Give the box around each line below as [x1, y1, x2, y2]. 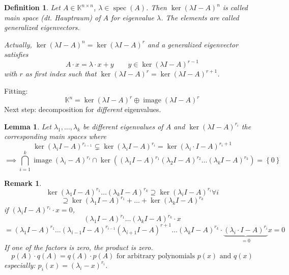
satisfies [4, 49, 28, 60]
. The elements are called [161, 12, 239, 22]
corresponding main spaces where [4, 131, 106, 142]
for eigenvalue [111, 12, 155, 22]
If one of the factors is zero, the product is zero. [4, 242, 153, 253]
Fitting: [4, 86, 28, 96]
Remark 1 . [4, 177, 42, 188]
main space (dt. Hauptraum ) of [4, 12, 101, 22]
